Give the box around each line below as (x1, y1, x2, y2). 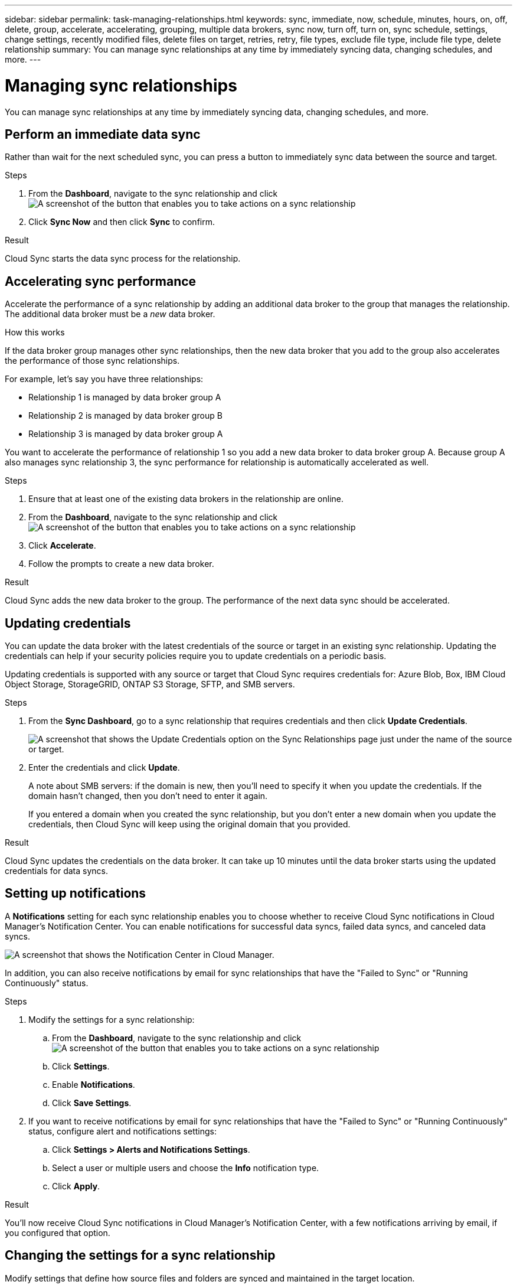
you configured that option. (5, 1227, 110, 1238)
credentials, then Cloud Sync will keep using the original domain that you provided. (28, 819, 351, 830)
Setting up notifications (5, 886, 146, 901)
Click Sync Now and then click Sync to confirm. (28, 217, 215, 227)
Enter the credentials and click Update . (28, 762, 180, 773)
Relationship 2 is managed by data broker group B (28, 410, 222, 421)
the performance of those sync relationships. (5, 356, 180, 366)
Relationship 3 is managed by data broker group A (28, 429, 223, 439)
